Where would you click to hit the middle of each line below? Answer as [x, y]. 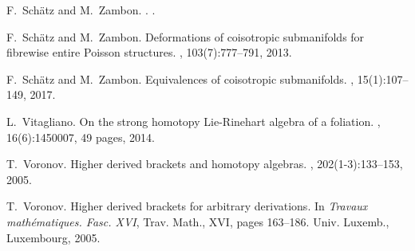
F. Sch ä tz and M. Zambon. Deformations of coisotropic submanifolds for [186, 36]
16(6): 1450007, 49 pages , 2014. [81, 137]
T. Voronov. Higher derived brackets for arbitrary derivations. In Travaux [187, 206]
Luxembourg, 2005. [53, 237]
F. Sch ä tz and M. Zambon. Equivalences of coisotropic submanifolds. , [180, 78]
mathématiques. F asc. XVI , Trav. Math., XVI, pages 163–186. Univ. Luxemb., [198, 221]
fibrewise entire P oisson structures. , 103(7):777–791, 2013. [149, 52]
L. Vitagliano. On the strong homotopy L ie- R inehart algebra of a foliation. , [194, 121]
